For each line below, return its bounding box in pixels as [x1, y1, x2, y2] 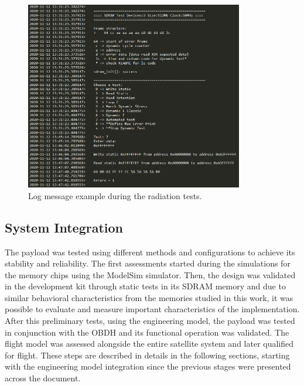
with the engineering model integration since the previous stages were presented [5, 360, 291, 373]
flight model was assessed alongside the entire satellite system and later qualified [5, 337, 294, 350]
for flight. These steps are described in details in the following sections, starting [5, 349, 290, 361]
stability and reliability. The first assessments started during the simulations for [5, 257, 291, 269]
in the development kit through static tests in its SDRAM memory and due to [5, 280, 286, 292]
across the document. [5, 372, 81, 384]
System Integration [5, 218, 124, 236]
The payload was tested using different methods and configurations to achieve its [5, 245, 295, 258]
